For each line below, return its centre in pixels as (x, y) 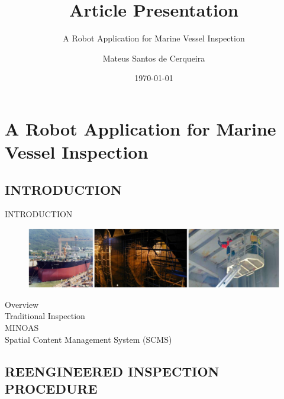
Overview (22, 304)
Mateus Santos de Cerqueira (154, 58)
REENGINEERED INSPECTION (112, 371)
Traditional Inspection (45, 316)
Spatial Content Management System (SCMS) (88, 339)
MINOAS (22, 328)
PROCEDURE (51, 389)
